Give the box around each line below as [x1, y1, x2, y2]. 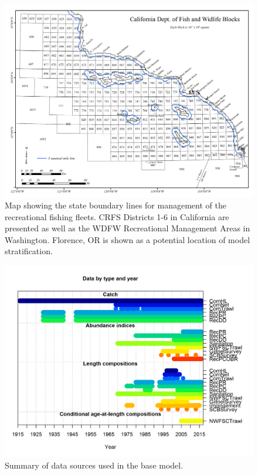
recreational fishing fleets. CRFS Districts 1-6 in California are [5, 210, 229, 223]
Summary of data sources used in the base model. [5, 459, 184, 471]
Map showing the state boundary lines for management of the [5, 199, 226, 211]
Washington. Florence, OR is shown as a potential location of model [5, 233, 250, 245]
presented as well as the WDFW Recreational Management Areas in [5, 222, 250, 234]
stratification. [5, 245, 53, 257]
